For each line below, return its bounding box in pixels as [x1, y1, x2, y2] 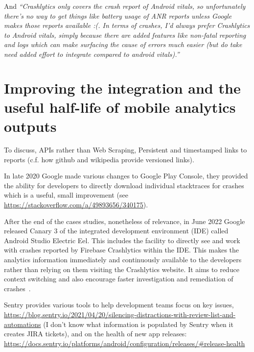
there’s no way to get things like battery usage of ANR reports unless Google [4, 10, 232, 21]
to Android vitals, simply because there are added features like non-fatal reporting [4, 29, 246, 40]
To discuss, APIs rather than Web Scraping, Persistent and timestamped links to [4, 145, 247, 155]
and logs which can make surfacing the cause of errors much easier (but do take [4, 39, 242, 50]
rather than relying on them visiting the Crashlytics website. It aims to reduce [4, 264, 239, 274]
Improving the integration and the [4, 77, 241, 98]
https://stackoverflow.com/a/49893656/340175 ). [4, 200, 148, 210]
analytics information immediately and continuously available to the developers [4, 254, 242, 264]
